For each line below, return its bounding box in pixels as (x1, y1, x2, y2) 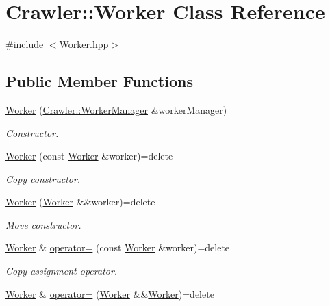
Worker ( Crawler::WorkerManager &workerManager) (5, 102, 227, 116)
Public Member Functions (5, 71, 193, 92)
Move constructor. (5, 217, 81, 231)
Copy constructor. (5, 171, 81, 186)
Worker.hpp (59, 37, 109, 51)
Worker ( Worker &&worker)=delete (5, 194, 155, 209)
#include (5, 37, 44, 51)
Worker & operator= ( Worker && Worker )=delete (5, 286, 214, 301)
